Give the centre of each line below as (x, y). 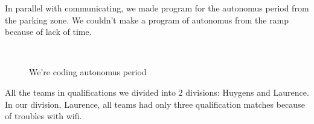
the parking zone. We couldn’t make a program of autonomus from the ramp (147, 20)
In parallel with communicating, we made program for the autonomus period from (157, 8)
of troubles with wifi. (43, 116)
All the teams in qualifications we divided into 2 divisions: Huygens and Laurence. (157, 92)
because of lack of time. (48, 32)
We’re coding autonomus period (88, 72)
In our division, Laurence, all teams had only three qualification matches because (155, 104)
